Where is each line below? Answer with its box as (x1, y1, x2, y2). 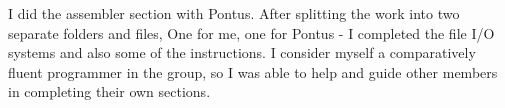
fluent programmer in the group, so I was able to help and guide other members (8, 61, 498, 82)
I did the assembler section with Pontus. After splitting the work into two (8, 3, 460, 23)
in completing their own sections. (8, 81, 211, 102)
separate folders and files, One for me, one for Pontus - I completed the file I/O (8, 22, 495, 43)
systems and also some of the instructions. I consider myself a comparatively (8, 42, 476, 63)
